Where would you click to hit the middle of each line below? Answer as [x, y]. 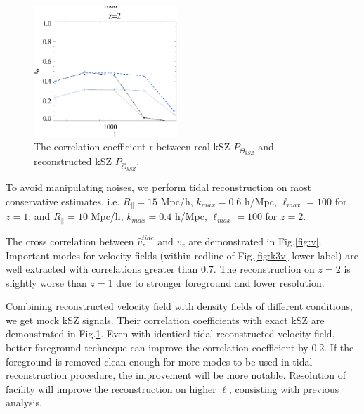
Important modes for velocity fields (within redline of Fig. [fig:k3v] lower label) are [182, 255]
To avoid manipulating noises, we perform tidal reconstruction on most [158, 187]
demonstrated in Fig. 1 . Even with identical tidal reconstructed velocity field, [170, 334]
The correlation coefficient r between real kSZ [132, 147]
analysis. [24, 402]
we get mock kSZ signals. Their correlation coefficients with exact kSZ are [165, 319]
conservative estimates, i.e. [63, 201]
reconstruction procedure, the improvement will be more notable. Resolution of [176, 375]
